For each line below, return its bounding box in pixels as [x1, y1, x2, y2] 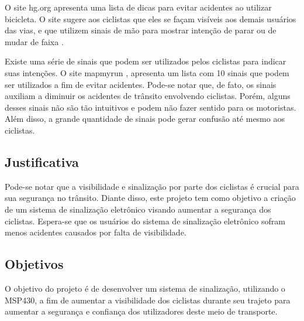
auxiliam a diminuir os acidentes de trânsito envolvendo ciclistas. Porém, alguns [5, 90, 291, 102]
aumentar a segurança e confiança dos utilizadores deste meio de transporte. [5, 305, 278, 317]
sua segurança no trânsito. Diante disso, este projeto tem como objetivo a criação [5, 192, 296, 204]
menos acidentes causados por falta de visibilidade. [5, 226, 186, 238]
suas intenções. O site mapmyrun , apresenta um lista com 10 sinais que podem [5, 66, 289, 78]
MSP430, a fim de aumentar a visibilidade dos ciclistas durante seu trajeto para [5, 293, 291, 306]
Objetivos [5, 255, 64, 273]
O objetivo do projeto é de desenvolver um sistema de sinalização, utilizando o [5, 282, 285, 294]
